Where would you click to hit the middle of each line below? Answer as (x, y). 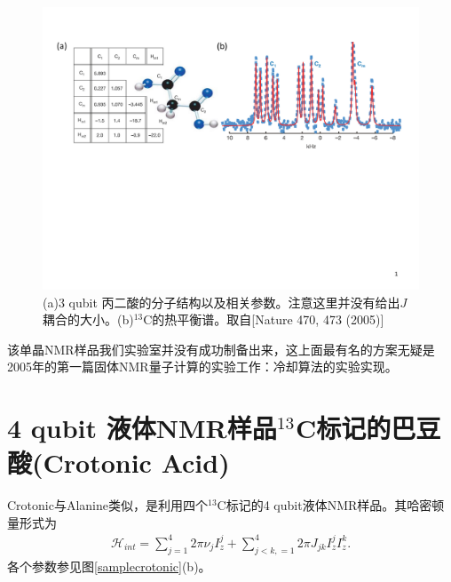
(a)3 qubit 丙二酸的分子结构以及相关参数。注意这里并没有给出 (222, 302)
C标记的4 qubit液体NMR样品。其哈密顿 (331, 505)
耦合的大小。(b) (88, 319)
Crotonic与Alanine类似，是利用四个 (108, 505)
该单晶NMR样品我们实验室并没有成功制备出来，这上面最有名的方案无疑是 (221, 349)
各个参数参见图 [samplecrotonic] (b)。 (109, 566)
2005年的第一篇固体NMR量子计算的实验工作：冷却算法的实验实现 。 (202, 367)
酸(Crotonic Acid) (119, 462)
